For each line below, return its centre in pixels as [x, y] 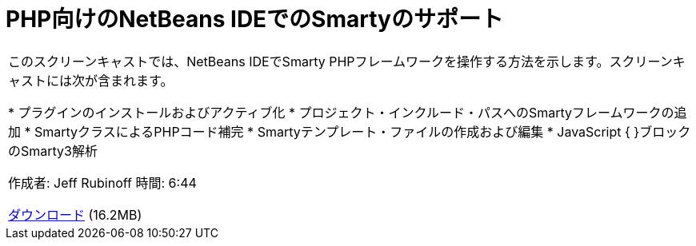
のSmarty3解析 [53, 151]
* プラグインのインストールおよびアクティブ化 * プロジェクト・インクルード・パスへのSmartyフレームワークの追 [348, 112]
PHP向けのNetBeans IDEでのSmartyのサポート [254, 19]
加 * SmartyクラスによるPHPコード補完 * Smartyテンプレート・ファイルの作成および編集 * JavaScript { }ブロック [350, 131]
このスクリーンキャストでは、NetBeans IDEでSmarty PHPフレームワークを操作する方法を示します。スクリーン [340, 61]
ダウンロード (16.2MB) [75, 214]
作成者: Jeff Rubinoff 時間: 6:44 [102, 183]
